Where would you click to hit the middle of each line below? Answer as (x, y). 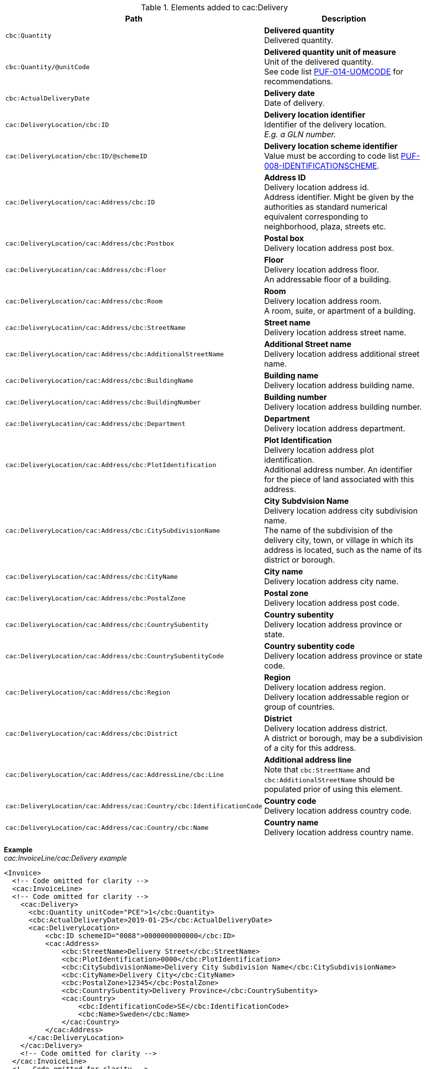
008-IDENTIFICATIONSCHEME (321, 166)
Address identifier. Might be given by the (339, 197)
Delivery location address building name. (339, 385)
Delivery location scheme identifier (331, 146)
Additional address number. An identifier (338, 470)
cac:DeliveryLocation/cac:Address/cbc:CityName (92, 576)
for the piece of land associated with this (339, 479)
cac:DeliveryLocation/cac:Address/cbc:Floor (86, 270)
